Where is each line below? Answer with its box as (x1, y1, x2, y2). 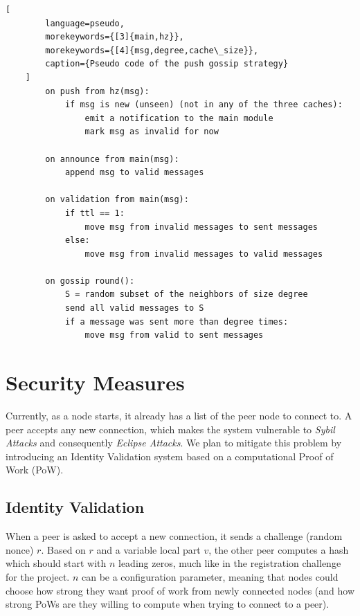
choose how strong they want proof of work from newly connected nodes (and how (6, 583, 354, 597)
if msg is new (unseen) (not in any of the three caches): (64, 100, 343, 110)
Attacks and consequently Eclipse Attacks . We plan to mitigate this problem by (6, 435, 342, 450)
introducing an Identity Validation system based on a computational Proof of (6, 449, 334, 463)
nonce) (6, 542, 34, 556)
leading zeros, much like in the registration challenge (118, 556, 341, 570)
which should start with (6, 556, 107, 570)
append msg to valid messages (64, 167, 204, 178)
